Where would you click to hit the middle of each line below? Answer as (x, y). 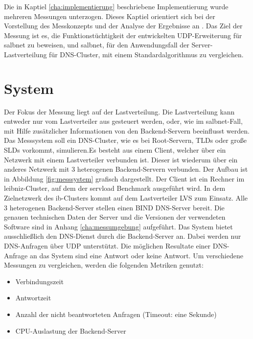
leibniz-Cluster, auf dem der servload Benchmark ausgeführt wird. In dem (115, 188)
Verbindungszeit (39, 281)
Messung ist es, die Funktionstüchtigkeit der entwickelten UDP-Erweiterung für (123, 35)
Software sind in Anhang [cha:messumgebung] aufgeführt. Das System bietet (118, 226)
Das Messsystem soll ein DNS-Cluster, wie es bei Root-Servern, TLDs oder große (126, 140)
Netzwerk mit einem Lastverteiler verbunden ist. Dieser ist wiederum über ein (121, 159)
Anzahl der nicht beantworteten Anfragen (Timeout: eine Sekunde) (116, 314)
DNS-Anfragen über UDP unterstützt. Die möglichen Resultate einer (107, 246)
